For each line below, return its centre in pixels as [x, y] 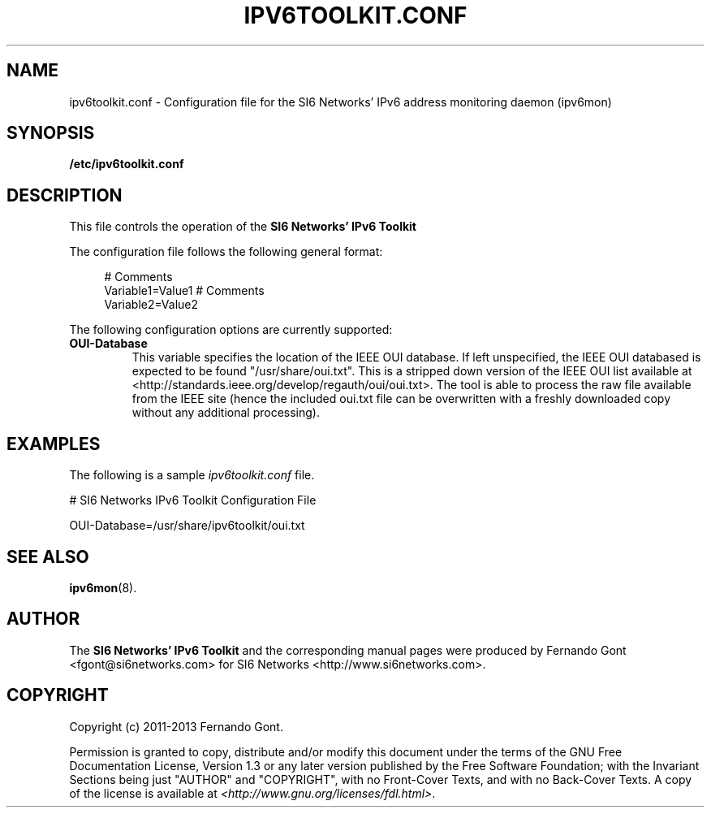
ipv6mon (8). [103, 587]
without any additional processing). [226, 413]
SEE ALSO [48, 556]
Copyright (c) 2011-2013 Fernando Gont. [176, 726]
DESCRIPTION [65, 195]
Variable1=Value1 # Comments [184, 291]
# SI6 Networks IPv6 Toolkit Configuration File [193, 500]
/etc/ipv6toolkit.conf [127, 164]
